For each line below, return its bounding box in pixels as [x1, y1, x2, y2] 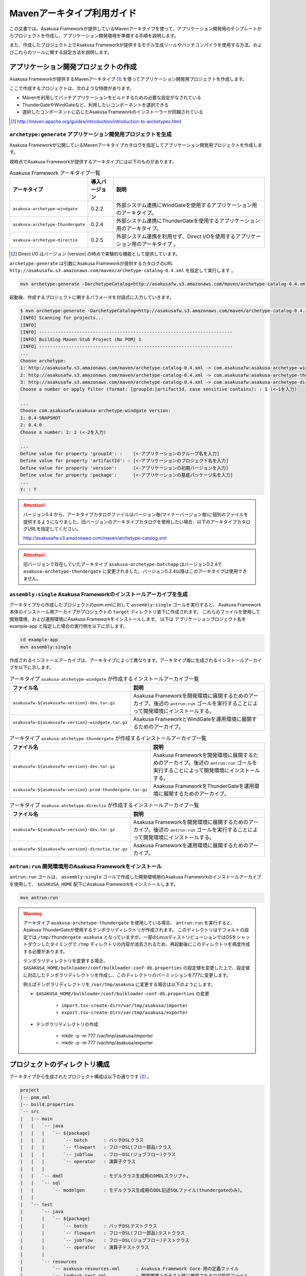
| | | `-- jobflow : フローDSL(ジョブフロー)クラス [20, 1151, 176, 1157]
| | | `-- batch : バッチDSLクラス [20, 1137, 144, 1143]
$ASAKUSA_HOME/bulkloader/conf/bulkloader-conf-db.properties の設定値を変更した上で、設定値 [23, 965, 250, 971]
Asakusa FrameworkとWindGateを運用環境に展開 [133, 715, 252, 722]
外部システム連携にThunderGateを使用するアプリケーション [116, 217, 260, 225]
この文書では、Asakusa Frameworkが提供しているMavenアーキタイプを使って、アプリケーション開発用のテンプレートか [9, 26, 262, 32]
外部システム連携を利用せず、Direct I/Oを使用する [116, 233, 236, 240]
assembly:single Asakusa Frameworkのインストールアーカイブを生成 [9, 591, 188, 598]
